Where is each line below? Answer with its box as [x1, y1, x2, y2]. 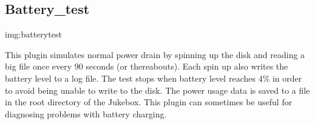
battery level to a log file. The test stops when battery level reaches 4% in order [5, 71, 302, 84]
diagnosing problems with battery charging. [5, 107, 167, 120]
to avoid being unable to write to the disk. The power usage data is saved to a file [5, 83, 310, 96]
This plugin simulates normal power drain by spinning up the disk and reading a [5, 48, 305, 60]
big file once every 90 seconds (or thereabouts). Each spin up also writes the [5, 60, 288, 73]
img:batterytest [5, 28, 62, 41]
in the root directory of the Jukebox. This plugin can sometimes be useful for [5, 96, 293, 108]
